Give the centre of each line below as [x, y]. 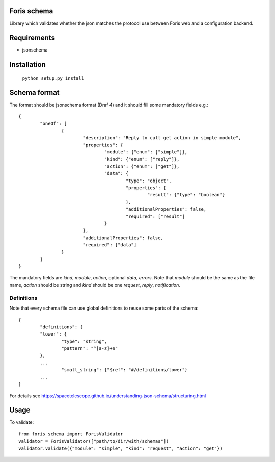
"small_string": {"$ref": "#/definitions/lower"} [125, 370]
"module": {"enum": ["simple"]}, [146, 152]
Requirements [32, 38]
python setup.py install [53, 78]
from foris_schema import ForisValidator [71, 434]
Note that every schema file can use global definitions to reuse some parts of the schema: [104, 308]
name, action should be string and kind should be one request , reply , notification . [95, 285]
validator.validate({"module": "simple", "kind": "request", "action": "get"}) [120, 448]
